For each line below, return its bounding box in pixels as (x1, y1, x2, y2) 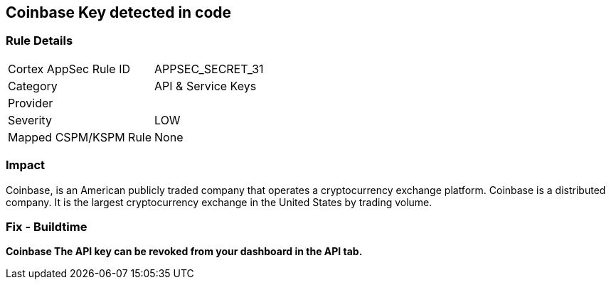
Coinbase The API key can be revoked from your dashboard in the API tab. (6, 245, 363, 258)
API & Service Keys (154, 78, 257, 93)
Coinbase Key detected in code (6, 4, 232, 21)
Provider (8, 95, 53, 110)
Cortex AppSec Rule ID (8, 61, 131, 76)
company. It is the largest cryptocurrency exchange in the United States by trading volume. (6, 195, 432, 208)
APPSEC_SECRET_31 (154, 61, 264, 76)
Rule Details (6, 33, 73, 48)
